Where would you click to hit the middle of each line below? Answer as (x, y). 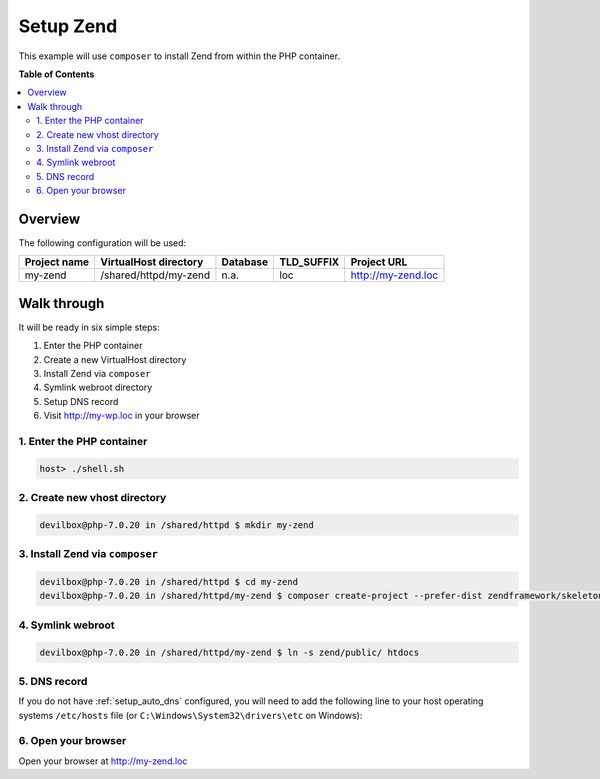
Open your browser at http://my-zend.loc (103, 761)
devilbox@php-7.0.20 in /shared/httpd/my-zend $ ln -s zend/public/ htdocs (229, 652)
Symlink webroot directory (98, 387)
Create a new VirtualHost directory (115, 359)
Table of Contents (56, 74)
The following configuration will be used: (102, 242)
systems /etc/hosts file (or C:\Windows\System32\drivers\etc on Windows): (190, 715)
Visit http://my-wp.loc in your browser (121, 416)
